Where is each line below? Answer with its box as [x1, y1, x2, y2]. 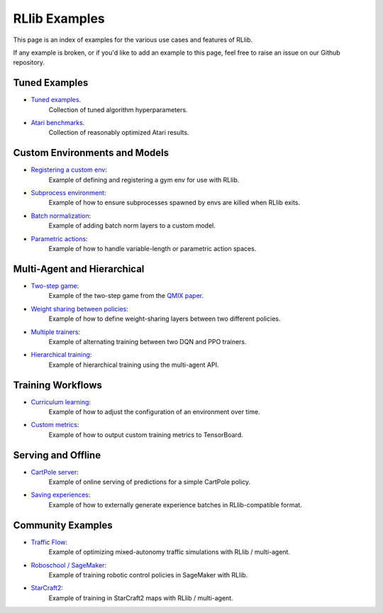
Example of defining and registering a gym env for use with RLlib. [48, 175, 240, 184]
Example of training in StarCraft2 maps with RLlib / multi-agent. [48, 593, 233, 602]
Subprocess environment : [30, 189, 106, 197]
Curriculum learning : [30, 397, 91, 406]
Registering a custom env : [30, 165, 108, 174]
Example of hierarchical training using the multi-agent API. [48, 360, 219, 369]
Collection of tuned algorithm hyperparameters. [48, 105, 188, 114]
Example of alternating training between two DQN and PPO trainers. [48, 337, 248, 346]
